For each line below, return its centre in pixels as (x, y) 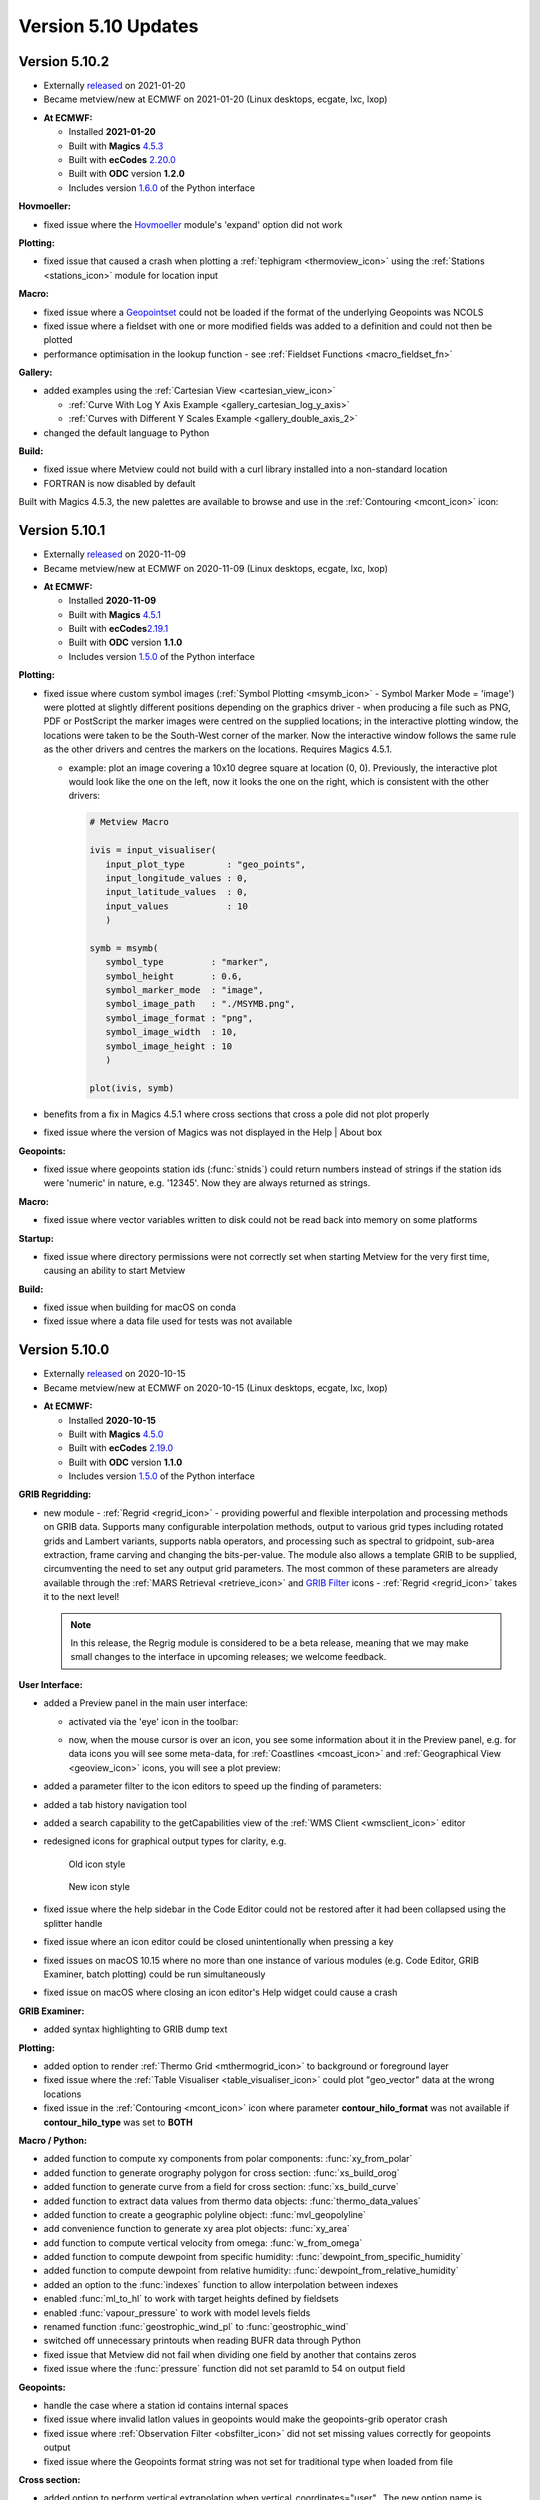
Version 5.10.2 (64, 61)
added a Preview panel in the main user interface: (146, 1703)
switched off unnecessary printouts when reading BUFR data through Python (202, 2341)
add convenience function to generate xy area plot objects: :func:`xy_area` (196, 2229)
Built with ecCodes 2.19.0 (121, 1448)
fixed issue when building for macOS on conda (140, 1307)
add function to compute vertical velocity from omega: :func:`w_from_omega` (203, 2242)
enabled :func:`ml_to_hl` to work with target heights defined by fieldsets (191, 2299)
